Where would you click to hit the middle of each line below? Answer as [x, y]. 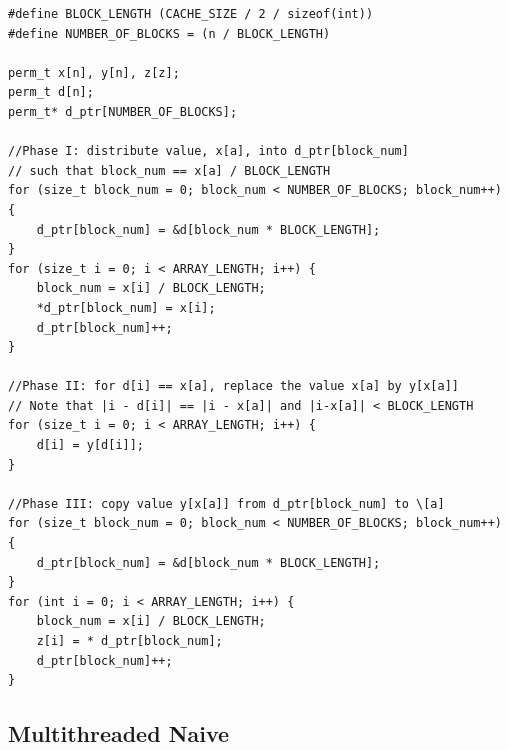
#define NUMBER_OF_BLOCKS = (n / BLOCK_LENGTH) [169, 33]
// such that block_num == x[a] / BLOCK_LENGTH [169, 170]
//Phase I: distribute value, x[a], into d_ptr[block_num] [208, 151]
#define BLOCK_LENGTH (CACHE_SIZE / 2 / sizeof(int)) [191, 14]
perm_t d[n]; [51, 92]
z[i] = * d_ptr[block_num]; [129, 641]
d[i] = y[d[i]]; [90, 445]
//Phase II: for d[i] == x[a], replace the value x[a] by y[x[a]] [234, 386]
